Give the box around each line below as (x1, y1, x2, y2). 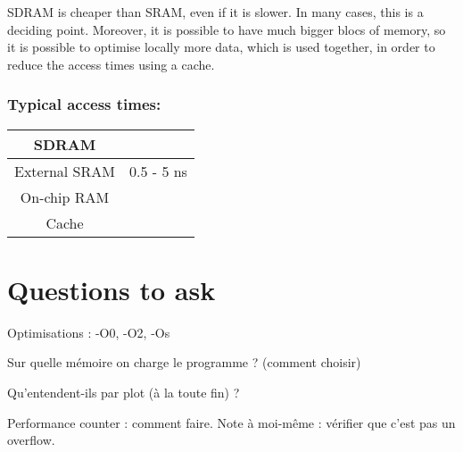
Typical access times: (7, 93, 161, 115)
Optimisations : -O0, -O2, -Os (7, 322, 170, 341)
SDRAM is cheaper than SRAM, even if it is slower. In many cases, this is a (7, 3, 424, 21)
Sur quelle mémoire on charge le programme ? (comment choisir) (7, 353, 361, 372)
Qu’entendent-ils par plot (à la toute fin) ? (7, 382, 240, 401)
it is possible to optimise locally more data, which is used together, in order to (7, 38, 435, 56)
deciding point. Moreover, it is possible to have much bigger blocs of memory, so (7, 20, 446, 38)
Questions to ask (7, 271, 216, 307)
